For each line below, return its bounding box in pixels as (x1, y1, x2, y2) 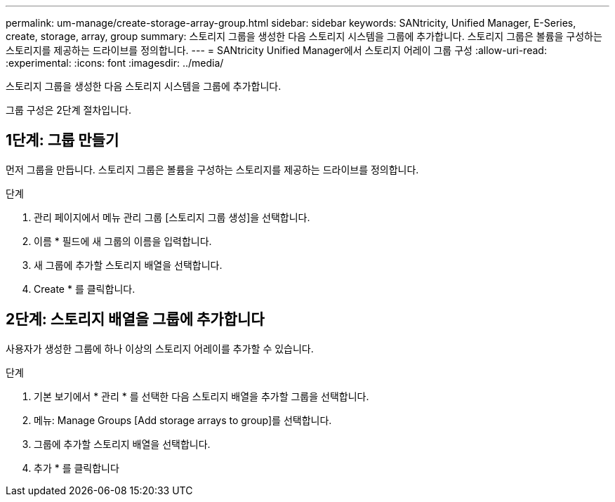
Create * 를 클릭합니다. (34, 282, 135, 295)
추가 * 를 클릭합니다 (34, 461, 119, 474)
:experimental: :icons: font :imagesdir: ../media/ (6, 57, 224, 69)
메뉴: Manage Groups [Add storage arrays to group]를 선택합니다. (34, 414, 332, 426)
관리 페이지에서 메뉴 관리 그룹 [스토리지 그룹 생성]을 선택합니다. (34, 211, 310, 223)
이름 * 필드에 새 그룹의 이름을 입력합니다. (34, 235, 212, 247)
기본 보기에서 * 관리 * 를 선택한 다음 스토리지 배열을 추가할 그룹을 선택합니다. (34, 390, 369, 402)
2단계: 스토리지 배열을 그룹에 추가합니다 (6, 310, 265, 329)
